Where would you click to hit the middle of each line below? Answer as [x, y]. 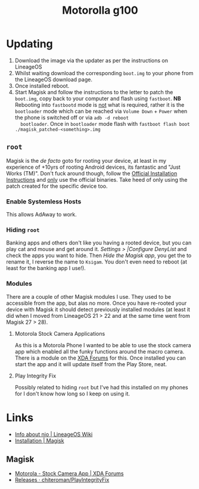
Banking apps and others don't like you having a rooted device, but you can [99, 243]
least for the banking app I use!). [46, 268]
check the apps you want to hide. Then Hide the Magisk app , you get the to [99, 256]
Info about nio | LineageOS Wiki [54, 434]
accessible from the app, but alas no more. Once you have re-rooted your [97, 303]
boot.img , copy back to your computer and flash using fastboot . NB [98, 98]
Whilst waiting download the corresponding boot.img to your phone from [104, 73]
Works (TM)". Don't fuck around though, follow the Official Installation [92, 173]
